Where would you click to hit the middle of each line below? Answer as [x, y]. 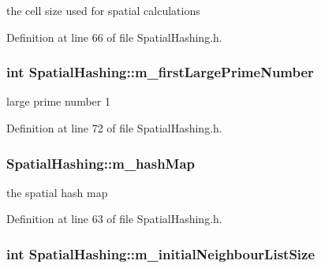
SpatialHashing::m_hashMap [101, 163]
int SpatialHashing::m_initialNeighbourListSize [161, 253]
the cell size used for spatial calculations [103, 10]
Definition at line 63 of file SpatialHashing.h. [114, 219]
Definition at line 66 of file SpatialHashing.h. [114, 37]
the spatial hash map [57, 192]
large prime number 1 [58, 101]
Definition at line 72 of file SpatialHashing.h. [114, 128]
